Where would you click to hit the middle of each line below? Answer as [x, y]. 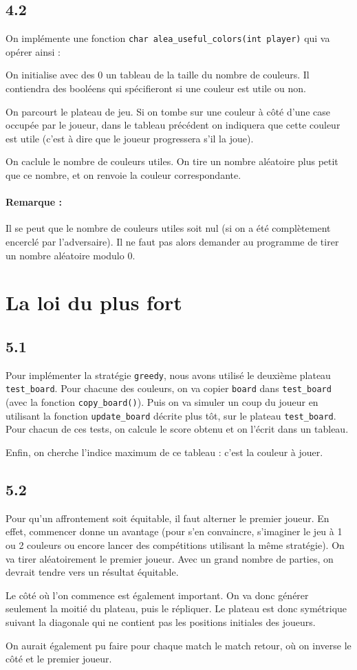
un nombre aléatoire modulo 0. [71, 255]
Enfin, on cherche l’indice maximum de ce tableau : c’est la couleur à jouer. [164, 452]
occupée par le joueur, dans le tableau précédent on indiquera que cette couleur [173, 125]
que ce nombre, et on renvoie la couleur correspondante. [123, 175]
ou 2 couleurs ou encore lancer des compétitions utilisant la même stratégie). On [175, 544]
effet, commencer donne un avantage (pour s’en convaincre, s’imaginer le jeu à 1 [174, 531]
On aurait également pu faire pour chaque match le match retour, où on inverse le [178, 645]
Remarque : [34, 202]
